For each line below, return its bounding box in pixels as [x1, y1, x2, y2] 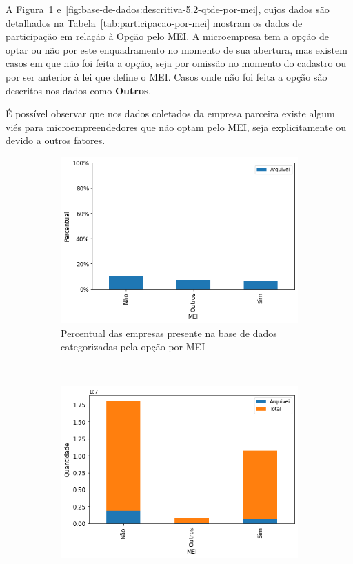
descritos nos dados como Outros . [6, 83, 152, 97]
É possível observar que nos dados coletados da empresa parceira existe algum [6, 106, 335, 121]
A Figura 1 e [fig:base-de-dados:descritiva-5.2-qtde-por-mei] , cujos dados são [6, 2, 330, 16]
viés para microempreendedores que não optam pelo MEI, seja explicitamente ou [6, 119, 347, 134]
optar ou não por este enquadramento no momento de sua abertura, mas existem [6, 42, 347, 57]
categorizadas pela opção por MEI [61, 339, 205, 354]
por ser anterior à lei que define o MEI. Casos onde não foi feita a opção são [6, 69, 327, 83]
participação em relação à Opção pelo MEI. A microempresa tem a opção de [6, 29, 329, 43]
